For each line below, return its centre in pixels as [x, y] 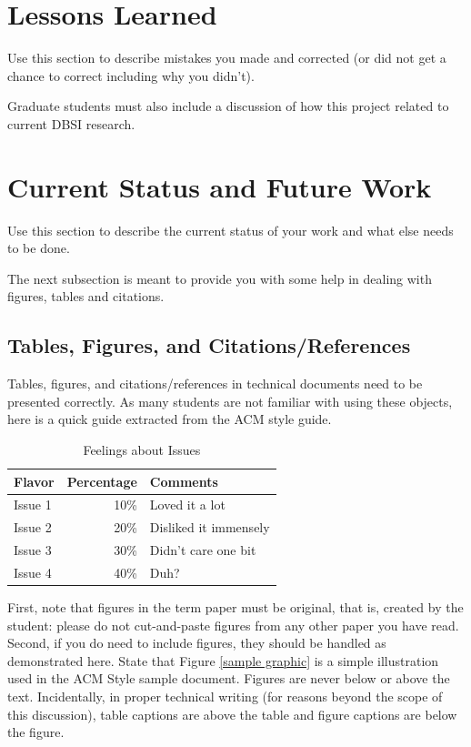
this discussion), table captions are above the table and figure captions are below [232, 714]
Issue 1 [33, 505]
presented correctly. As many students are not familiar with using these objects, [230, 401]
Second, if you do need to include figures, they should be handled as [197, 643]
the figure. [36, 732]
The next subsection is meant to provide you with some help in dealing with [220, 278]
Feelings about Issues [142, 449]
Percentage [102, 481]
